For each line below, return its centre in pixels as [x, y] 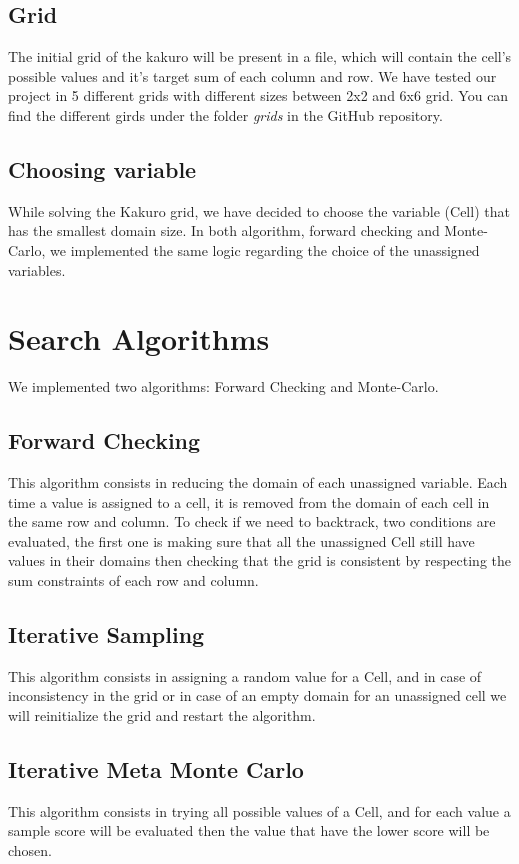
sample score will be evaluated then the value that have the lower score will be [249, 830]
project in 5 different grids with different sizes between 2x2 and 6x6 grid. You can [258, 95]
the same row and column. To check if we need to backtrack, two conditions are [252, 521]
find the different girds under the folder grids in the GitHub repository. [225, 114]
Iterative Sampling [106, 634]
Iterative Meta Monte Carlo [156, 769]
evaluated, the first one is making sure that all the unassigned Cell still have [241, 540]
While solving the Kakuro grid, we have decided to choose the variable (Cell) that [259, 210]
